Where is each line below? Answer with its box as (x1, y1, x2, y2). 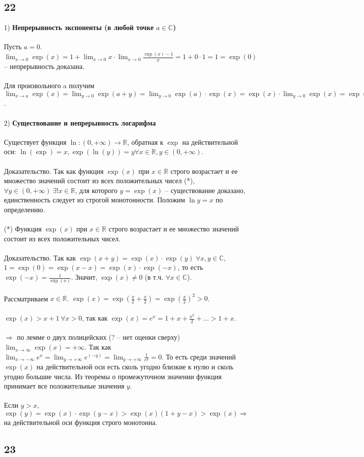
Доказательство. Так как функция (4, 165, 104, 176)
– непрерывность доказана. (4, 61, 85, 71)
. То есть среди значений (161, 351, 236, 361)
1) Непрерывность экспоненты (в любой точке (4, 22, 154, 33)
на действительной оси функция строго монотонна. (4, 417, 157, 427)
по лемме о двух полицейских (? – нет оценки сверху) (17, 332, 180, 342)
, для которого (75, 185, 118, 195)
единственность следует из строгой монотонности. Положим (4, 195, 185, 205)
